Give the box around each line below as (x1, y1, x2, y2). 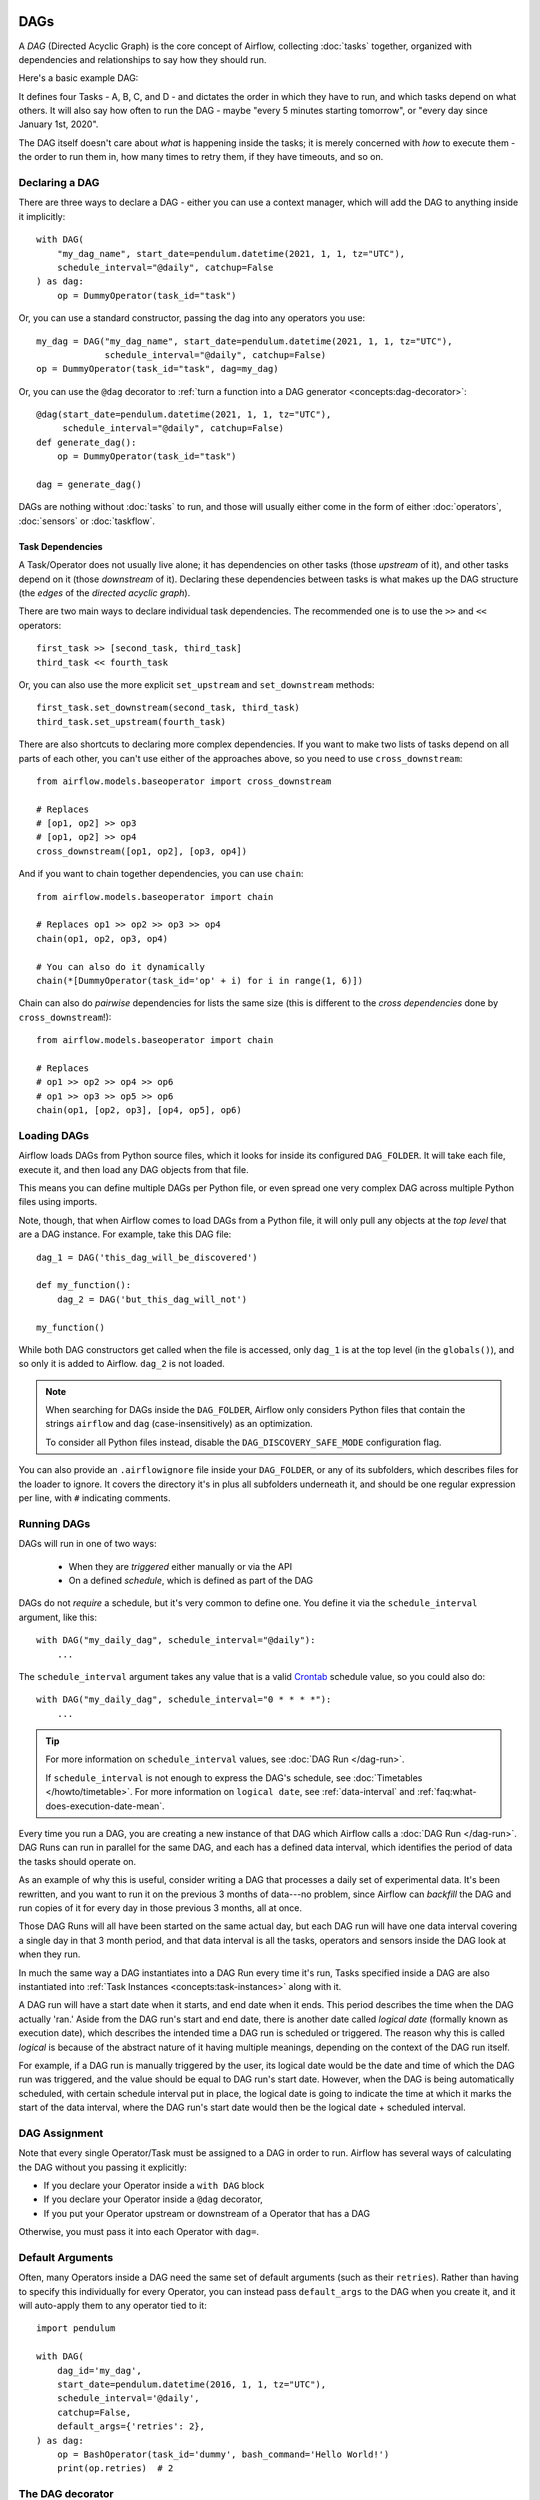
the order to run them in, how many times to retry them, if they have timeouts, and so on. (18, 151, 384, 163)
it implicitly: (18, 210, 66, 222)
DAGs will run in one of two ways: (18, 1538, 157, 1550)
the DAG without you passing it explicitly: (18, 2161, 187, 2173)
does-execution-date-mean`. (45, 1800, 165, 1812)
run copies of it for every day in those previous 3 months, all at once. (18, 1902, 303, 1914)
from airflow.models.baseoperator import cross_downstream (36, 775, 332, 787)
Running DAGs (18, 1516, 91, 1530)
